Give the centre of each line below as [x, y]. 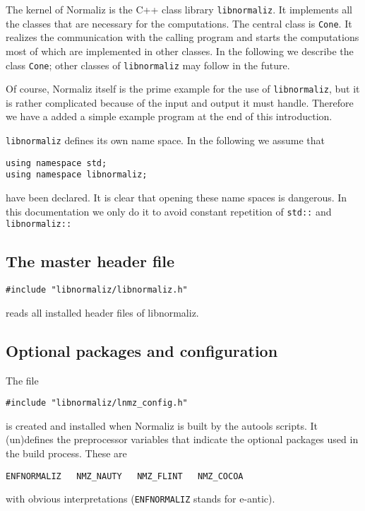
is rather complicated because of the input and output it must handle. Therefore [180, 102]
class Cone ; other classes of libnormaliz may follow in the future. [148, 65]
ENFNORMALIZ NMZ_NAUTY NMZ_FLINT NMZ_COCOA [125, 476]
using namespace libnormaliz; [77, 175]
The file [22, 380]
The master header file [90, 261]
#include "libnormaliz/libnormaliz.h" [97, 290]
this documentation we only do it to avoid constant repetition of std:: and [169, 211]
